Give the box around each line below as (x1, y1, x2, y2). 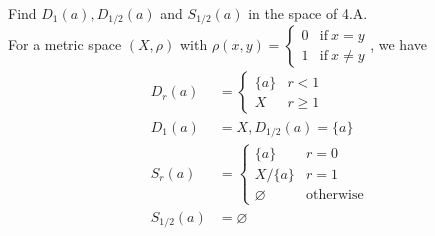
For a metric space (8, 34, 122, 55)
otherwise (305, 188, 364, 203)
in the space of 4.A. (248, 3, 368, 23)
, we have (370, 34, 427, 55)
